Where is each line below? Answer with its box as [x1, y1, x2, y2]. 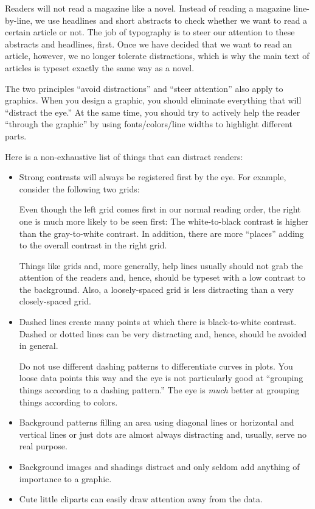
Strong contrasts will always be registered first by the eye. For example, [19, 170, 286, 183]
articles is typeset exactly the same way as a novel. [5, 61, 195, 74]
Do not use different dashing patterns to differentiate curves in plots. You [19, 359, 293, 372]
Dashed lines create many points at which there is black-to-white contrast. [19, 315, 297, 328]
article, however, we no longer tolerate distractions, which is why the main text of [5, 49, 310, 62]
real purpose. [19, 440, 67, 452]
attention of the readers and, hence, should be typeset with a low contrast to [19, 271, 305, 284]
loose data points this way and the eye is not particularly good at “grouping [19, 371, 303, 384]
